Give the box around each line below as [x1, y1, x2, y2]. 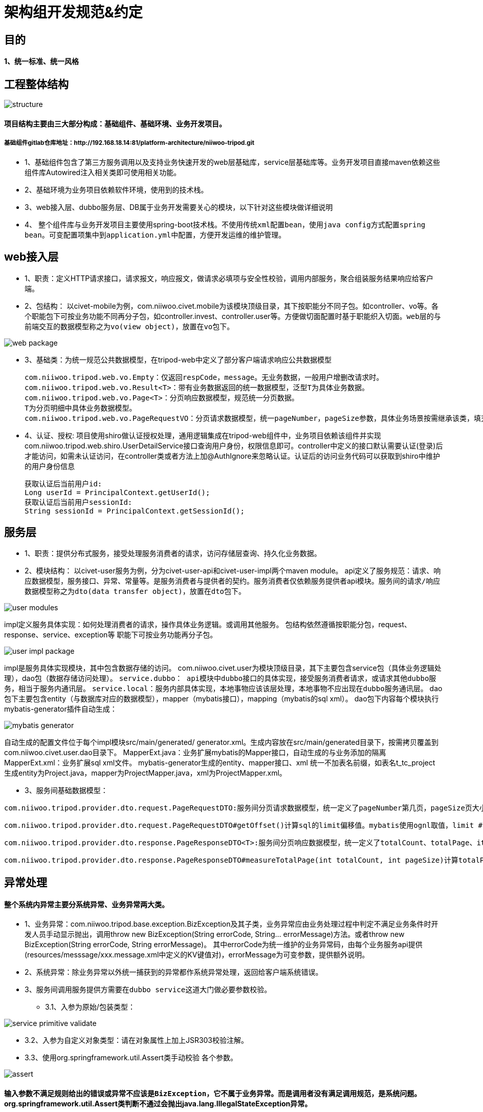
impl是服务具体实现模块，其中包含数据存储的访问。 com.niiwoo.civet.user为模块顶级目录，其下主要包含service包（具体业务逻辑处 [4, 664, 442, 673]
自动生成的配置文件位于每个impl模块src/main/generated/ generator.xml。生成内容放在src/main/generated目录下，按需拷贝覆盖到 [4, 738, 439, 747]
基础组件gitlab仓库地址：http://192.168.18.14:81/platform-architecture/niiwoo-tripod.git [4, 139, 255, 147]
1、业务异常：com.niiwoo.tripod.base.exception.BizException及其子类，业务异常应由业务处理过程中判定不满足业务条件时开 [25, 919, 438, 929]
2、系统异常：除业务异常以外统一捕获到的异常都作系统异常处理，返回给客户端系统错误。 [25, 968, 323, 977]
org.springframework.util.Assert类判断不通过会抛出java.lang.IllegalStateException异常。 [4, 1099, 312, 1108]
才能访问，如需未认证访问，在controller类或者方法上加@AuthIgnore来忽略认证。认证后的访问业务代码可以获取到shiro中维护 [25, 451, 440, 460]
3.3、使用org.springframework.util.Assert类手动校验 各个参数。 [25, 1053, 237, 1062]
